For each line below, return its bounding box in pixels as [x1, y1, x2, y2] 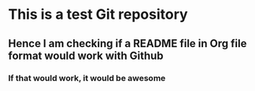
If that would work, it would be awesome [8, 72, 166, 83]
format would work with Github [8, 49, 164, 62]
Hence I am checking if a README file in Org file [8, 37, 247, 50]
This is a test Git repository [8, 5, 188, 24]
